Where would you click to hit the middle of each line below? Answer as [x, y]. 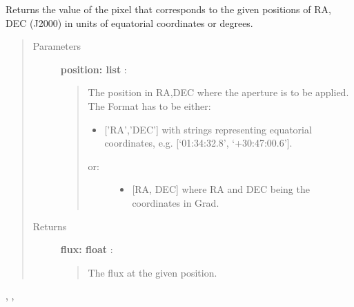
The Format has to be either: [149, 105]
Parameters [57, 46]
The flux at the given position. [153, 272]
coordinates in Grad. [176, 202]
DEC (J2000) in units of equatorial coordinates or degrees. [129, 22]
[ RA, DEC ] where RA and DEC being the [221, 189]
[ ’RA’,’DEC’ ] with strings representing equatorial [208, 129]
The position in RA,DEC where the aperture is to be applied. [218, 92]
